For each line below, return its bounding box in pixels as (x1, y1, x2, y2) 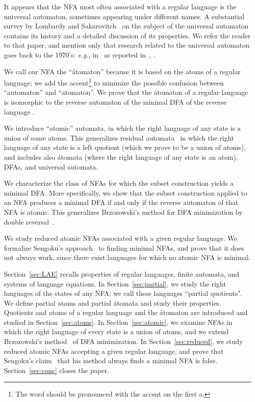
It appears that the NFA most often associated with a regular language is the (4, 1, 236, 11)
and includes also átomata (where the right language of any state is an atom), (4, 151, 238, 162)
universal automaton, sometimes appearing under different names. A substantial (4, 11, 245, 21)
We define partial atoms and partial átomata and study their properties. (4, 297, 222, 308)
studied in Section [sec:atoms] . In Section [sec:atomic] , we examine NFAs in (4, 316, 232, 327)
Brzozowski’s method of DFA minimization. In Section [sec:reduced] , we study (4, 336, 243, 346)
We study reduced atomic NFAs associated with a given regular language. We (4, 233, 237, 243)
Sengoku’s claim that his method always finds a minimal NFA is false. (4, 355, 218, 366)
